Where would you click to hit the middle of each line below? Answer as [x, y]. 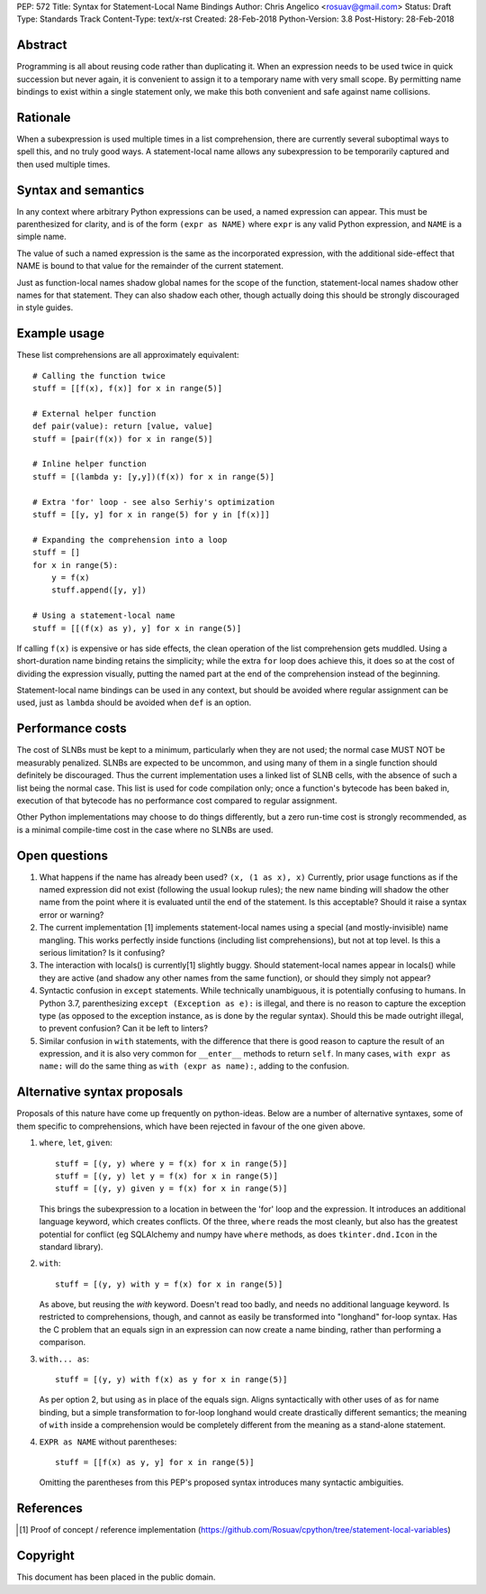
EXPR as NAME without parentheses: [108, 1442]
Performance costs [72, 729]
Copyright [46, 1556]
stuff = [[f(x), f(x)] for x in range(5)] [128, 389]
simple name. [41, 237]
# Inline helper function [90, 464]
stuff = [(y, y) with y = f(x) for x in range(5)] [169, 1284]
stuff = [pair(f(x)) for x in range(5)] [123, 439]
